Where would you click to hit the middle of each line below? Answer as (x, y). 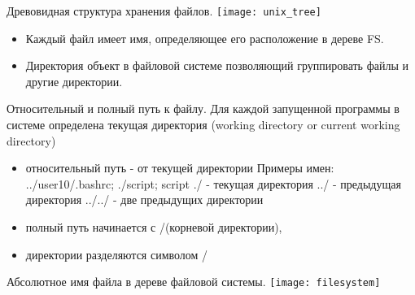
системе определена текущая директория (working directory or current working (203, 125)
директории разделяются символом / (117, 254)
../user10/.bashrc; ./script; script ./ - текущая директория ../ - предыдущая (213, 183)
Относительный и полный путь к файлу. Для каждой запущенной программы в (203, 108)
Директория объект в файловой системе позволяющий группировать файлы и (217, 65)
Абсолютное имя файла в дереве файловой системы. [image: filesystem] (194, 282)
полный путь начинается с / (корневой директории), (154, 227)
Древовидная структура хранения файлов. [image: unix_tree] (164, 11)
